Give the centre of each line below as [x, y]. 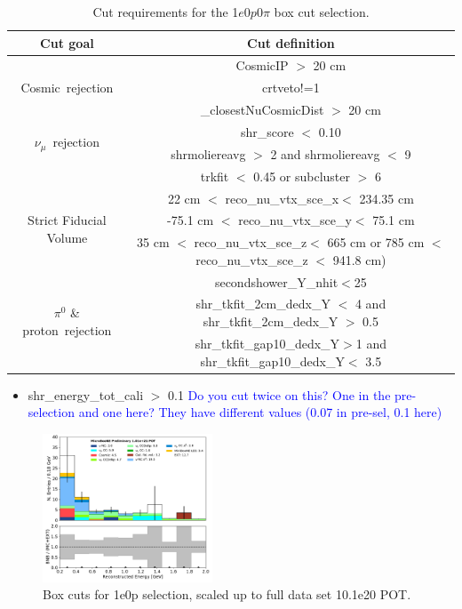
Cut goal [67, 42]
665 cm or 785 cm [376, 242]
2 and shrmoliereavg [325, 153]
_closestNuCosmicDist [262, 110]
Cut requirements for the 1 [166, 12]
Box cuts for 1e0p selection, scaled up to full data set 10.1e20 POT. [227, 594]
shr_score [267, 131]
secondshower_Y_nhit [276, 281]
